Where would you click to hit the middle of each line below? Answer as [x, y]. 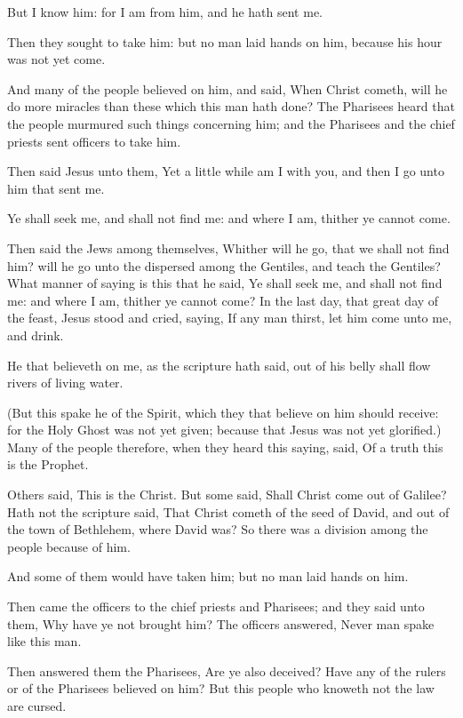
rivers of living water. [65, 383]
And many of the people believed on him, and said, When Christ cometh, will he [228, 88]
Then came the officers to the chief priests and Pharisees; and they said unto [216, 606]
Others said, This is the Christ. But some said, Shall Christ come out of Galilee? [227, 495]
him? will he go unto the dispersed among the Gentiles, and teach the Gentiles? [224, 265]
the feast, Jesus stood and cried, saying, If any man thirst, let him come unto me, [230, 318]
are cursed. [37, 706]
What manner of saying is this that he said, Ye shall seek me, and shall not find [225, 283]
